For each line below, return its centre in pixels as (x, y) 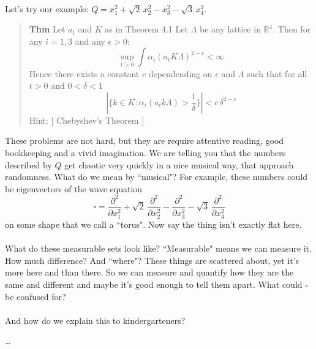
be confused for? (36, 296)
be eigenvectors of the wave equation (74, 188)
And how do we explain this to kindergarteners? (95, 320)
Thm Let (47, 29)
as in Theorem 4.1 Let (146, 29)
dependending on (180, 73)
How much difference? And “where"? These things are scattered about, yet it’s (152, 260)
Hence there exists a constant (84, 73)
